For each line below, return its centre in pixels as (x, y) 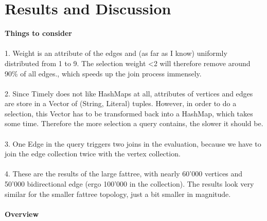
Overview (22, 214)
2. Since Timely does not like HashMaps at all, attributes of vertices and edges (129, 93)
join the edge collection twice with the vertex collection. (93, 154)
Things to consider (38, 33)
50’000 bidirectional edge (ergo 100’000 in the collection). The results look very (129, 184)
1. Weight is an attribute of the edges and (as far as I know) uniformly (116, 53)
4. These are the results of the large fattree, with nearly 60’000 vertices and (124, 174)
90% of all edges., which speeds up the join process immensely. (103, 73)
